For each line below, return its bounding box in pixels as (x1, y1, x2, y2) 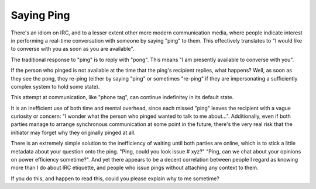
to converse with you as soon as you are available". (11, 45, 135, 52)
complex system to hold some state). (11, 83, 100, 90)
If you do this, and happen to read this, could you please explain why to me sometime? (11, 175, 219, 182)
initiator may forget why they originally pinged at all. (11, 129, 136, 136)
